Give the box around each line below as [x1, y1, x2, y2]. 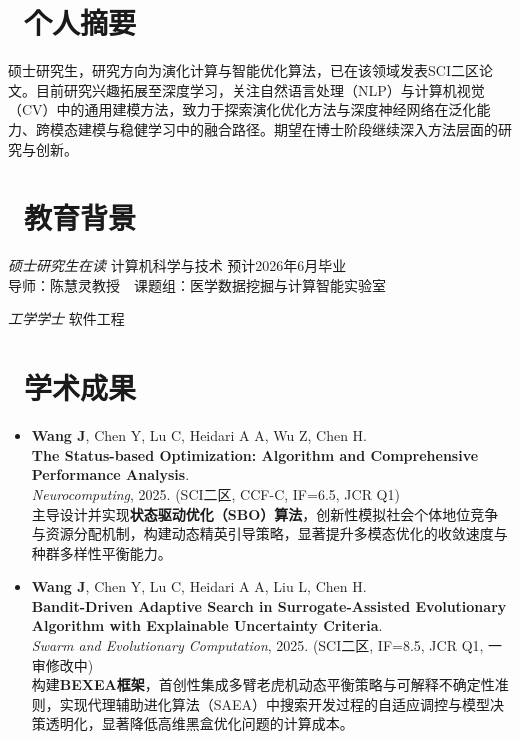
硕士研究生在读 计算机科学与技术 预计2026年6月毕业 [8, 255, 347, 276]
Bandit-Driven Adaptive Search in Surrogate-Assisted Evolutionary [31, 595, 507, 616]
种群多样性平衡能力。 [31, 542, 172, 563]
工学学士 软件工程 [8, 308, 125, 329]
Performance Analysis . [31, 464, 190, 485]
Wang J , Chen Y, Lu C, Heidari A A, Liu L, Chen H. [31, 576, 367, 597]
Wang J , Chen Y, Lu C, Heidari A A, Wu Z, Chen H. [31, 425, 368, 446]
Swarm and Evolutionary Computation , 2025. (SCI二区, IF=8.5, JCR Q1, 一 [31, 635, 503, 656]
